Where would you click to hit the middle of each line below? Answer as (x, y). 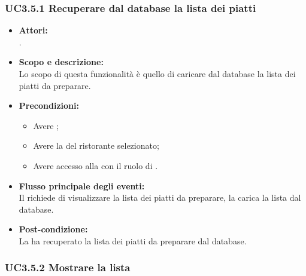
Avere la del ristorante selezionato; (96, 145)
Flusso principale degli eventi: (82, 185)
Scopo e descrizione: (61, 62)
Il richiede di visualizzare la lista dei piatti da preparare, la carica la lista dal (160, 197)
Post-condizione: (53, 229)
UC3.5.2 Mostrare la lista (68, 267)
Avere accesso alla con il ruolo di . (96, 165)
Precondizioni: (49, 105)
